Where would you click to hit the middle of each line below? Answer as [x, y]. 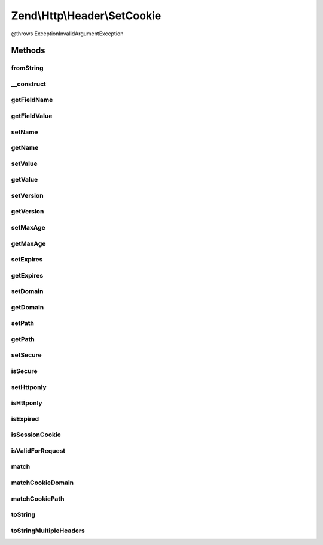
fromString [28, 68]
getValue [25, 180]
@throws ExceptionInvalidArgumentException [67, 34]
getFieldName [32, 100]
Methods [28, 51]
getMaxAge [28, 243]
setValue [24, 164]
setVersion [28, 195]
